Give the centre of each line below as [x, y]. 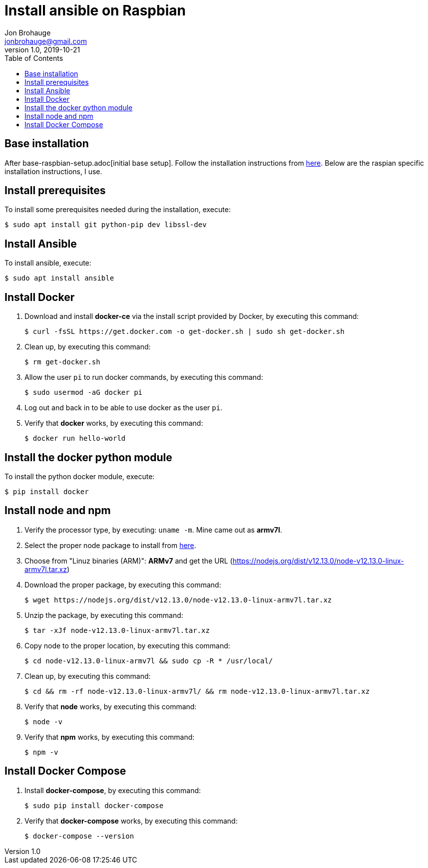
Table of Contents [34, 58]
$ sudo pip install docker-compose [94, 805]
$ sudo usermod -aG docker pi [84, 393]
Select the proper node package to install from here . [110, 545]
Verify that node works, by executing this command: [111, 706]
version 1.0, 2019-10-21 [42, 49]
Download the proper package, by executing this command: [123, 584]
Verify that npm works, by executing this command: [110, 737]
